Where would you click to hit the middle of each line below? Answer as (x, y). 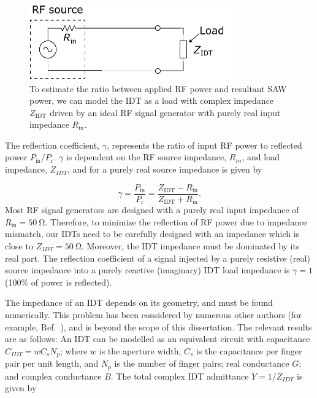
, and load (261, 157)
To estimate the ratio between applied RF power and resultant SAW (158, 88)
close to (19, 245)
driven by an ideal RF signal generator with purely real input (165, 112)
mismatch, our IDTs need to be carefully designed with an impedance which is (152, 234)
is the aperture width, (140, 350)
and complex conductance (53, 376)
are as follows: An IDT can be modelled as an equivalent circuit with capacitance (158, 339)
